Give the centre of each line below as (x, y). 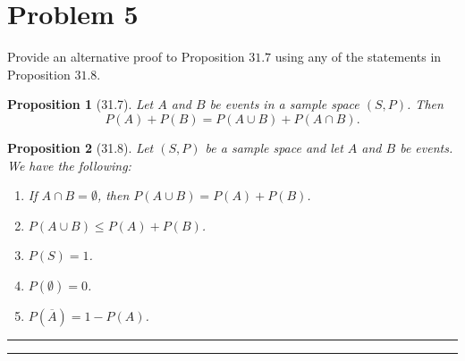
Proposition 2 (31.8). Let (80, 147)
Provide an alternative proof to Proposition (126, 57)
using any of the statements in (358, 57)
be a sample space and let (274, 147)
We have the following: (69, 165)
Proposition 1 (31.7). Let (80, 104)
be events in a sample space (284, 104)
